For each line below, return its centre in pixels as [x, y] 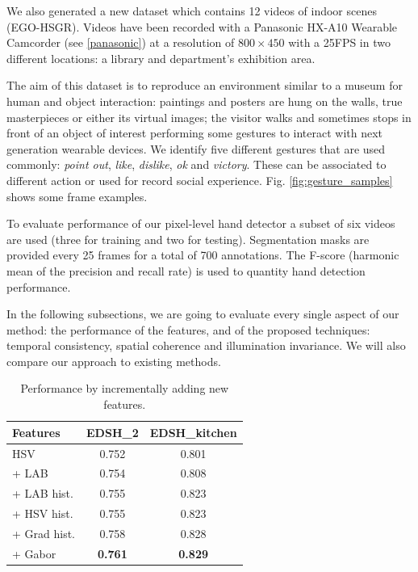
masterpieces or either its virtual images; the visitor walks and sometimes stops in [209, 117]
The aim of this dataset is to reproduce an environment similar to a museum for [205, 85]
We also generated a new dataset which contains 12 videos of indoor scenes [192, 11]
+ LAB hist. [43, 493]
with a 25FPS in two [339, 42]
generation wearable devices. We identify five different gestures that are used [196, 148]
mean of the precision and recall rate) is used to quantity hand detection [186, 270]
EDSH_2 [113, 432]
